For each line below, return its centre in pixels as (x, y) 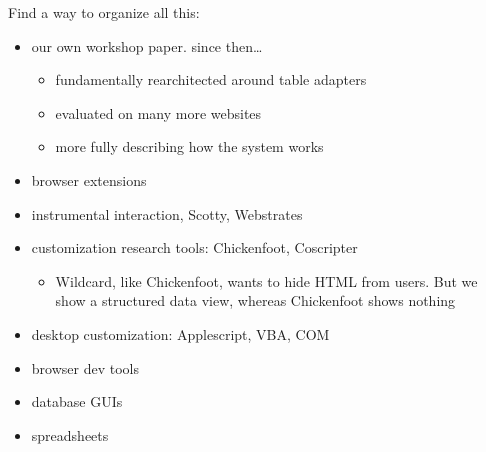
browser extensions (89, 179)
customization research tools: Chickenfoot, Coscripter (194, 247)
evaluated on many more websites (158, 112)
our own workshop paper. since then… (147, 45)
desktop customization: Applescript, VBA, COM (180, 333)
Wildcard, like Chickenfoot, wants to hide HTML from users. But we (266, 280)
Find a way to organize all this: (104, 12)
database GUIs (77, 401)
